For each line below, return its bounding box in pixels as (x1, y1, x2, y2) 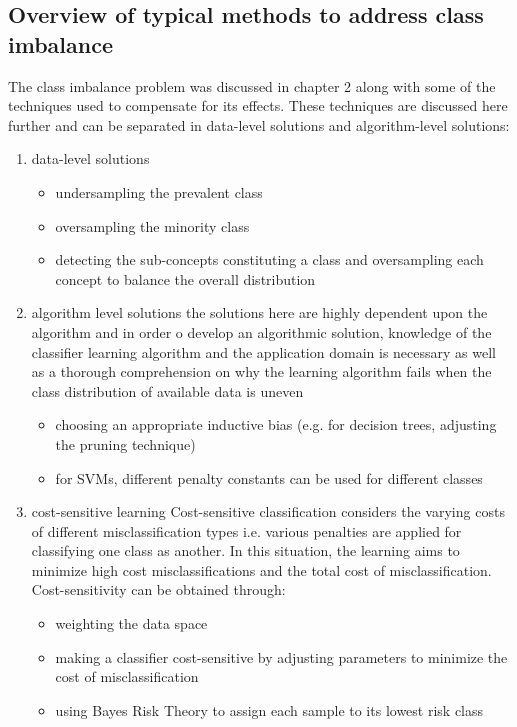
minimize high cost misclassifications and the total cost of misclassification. (31, 559, 492, 580)
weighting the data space (55, 613, 208, 634)
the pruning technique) (55, 433, 196, 454)
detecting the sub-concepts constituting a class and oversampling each (55, 249, 484, 270)
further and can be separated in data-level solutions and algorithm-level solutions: (8, 114, 510, 135)
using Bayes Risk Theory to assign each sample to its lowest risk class (55, 699, 484, 720)
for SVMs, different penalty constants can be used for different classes (55, 467, 483, 488)
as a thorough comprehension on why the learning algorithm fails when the (31, 361, 492, 382)
